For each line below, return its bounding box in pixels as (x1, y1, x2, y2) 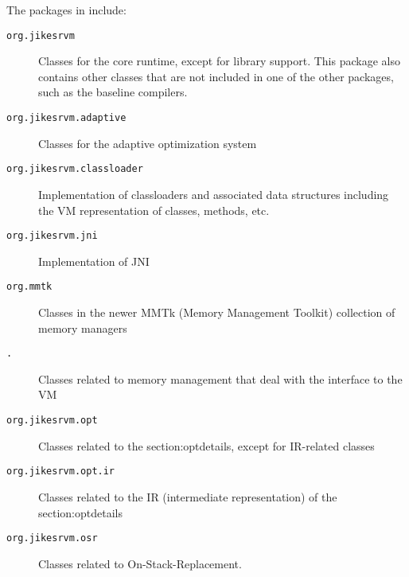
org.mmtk (6, 281, 53, 293)
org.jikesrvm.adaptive (6, 112, 127, 124)
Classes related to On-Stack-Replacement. (38, 555, 242, 571)
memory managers (38, 319, 127, 336)
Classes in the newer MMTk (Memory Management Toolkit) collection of (38, 304, 395, 321)
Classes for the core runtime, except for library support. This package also (38, 53, 400, 69)
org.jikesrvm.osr (6, 532, 98, 544)
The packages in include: (6, 2, 127, 18)
